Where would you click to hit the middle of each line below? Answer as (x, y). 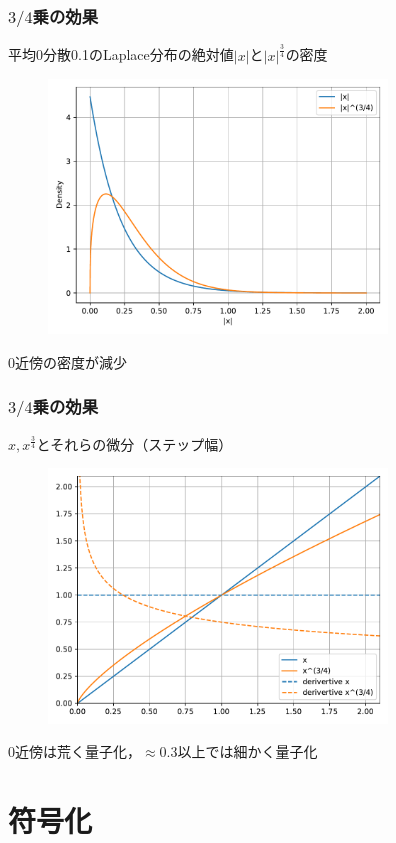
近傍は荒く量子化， (78, 751)
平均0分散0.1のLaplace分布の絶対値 (121, 54)
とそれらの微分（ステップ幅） (134, 443)
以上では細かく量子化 (247, 751)
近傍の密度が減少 (71, 361)
